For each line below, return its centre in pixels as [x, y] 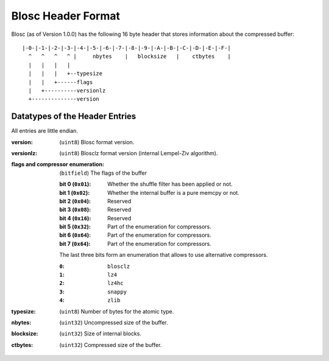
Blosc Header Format [66, 16]
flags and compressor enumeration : [58, 164]
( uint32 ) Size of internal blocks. [100, 334]
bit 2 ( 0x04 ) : [75, 201]
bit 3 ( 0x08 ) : [75, 209]
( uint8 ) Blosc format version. [97, 142]
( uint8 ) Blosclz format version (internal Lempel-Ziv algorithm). [139, 153]
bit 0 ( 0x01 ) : [75, 184]
